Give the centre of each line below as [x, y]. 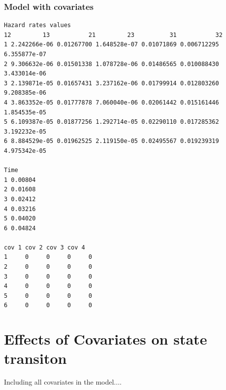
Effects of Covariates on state [106, 339]
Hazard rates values [38, 25]
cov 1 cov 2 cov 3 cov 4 [45, 247]
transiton [35, 358]
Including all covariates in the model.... [63, 382]
